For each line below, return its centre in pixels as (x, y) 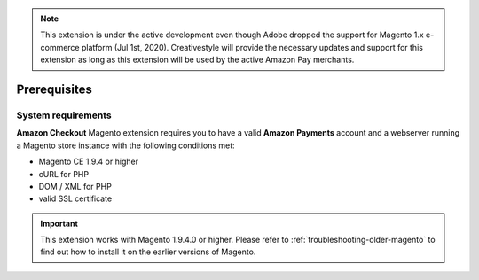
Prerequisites (54, 89)
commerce (60, 47)
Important (59, 223)
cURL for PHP (63, 174)
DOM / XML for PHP (75, 186)
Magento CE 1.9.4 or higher (89, 162)
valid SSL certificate (75, 198)
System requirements (64, 115)
